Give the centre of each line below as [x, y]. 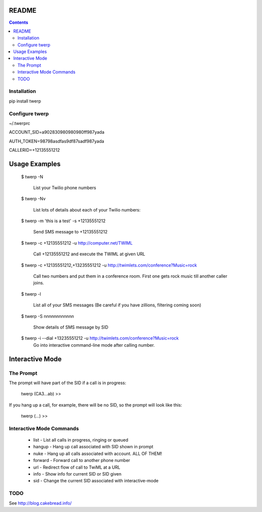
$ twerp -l [31, 294]
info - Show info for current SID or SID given [77, 474]
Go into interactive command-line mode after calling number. [94, 345]
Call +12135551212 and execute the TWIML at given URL [89, 254]
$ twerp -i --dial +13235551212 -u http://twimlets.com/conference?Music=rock [100, 338]
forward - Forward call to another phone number [82, 460]
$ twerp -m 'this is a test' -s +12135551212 [63, 221]
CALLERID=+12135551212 [34, 150]
